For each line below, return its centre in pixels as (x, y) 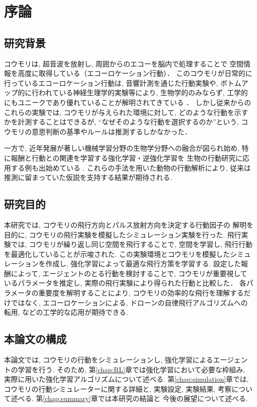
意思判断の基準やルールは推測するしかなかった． (111, 131)
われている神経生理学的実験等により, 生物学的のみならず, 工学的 (143, 92)
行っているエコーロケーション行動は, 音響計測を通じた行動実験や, (111, 83)
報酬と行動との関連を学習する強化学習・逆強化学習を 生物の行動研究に (127, 157)
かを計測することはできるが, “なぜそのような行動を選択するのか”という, (122, 122)
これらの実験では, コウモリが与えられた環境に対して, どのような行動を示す (126, 112)
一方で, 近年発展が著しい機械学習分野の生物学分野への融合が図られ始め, (122, 148)
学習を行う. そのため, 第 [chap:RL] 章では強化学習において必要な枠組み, (131, 369)
